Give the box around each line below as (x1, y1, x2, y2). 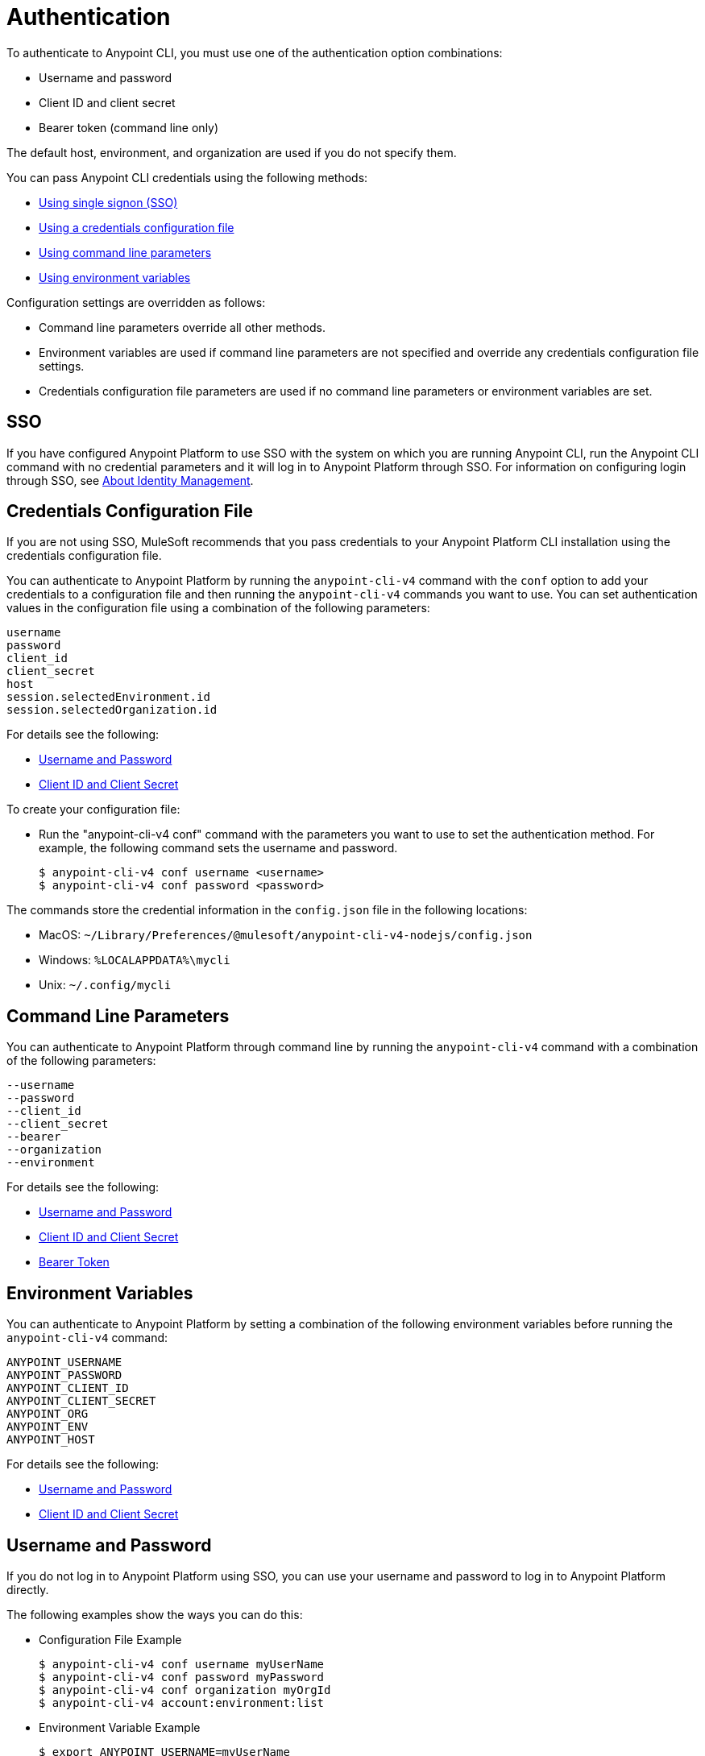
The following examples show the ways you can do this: (6, 1607, 303, 1621)
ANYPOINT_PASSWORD (6, 1369, 122, 1382)
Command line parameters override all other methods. (39, 320, 326, 334)
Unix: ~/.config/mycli (39, 978, 172, 992)
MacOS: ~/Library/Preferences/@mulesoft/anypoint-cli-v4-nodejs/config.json (39, 928, 533, 942)
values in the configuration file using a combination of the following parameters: (6, 601, 430, 615)
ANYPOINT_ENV (6, 1420, 89, 1434)
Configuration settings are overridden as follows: (6, 295, 266, 309)
